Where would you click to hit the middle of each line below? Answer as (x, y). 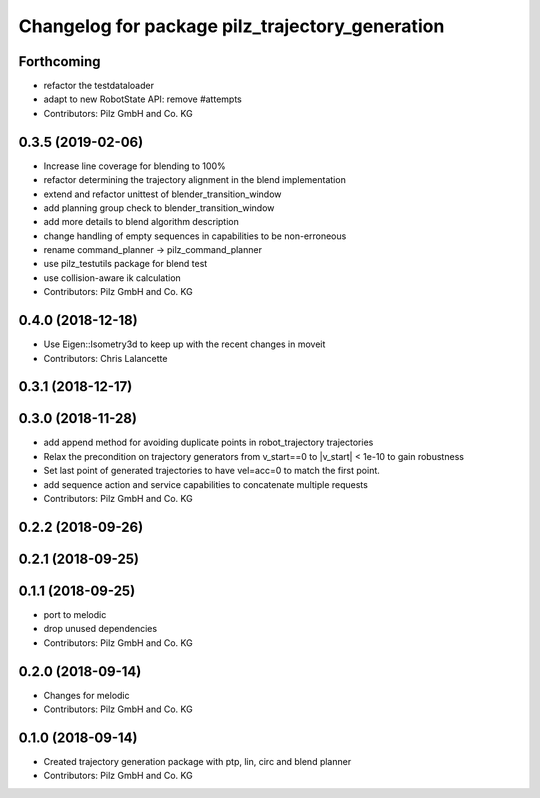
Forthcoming (59, 61)
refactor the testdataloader (99, 86)
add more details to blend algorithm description (141, 222)
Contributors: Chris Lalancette (105, 358)
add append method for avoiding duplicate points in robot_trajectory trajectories (208, 442)
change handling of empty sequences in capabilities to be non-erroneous (195, 236)
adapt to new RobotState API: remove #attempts (142, 99)
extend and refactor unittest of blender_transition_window (162, 194)
